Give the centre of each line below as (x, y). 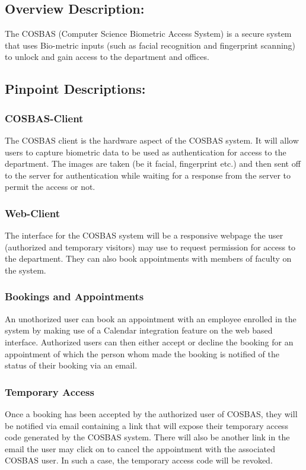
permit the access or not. (50, 187)
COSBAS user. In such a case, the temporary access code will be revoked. (139, 460)
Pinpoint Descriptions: (75, 89)
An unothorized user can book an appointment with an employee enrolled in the (151, 318)
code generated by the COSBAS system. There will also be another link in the (147, 437)
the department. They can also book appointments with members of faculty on (148, 258)
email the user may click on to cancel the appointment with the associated (140, 448)
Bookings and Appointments (74, 296)
